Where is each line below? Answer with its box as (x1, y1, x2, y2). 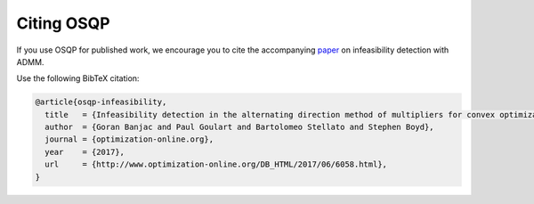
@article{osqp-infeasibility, (35, 97, 167, 107)
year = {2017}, (44, 147, 125, 157)
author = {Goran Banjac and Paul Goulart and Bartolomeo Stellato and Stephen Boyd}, (44, 122, 435, 133)
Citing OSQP (16, 13, 110, 33)
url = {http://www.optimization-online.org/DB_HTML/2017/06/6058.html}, (44, 159, 387, 169)
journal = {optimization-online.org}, (44, 135, 214, 144)
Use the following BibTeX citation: (16, 73, 140, 84)
